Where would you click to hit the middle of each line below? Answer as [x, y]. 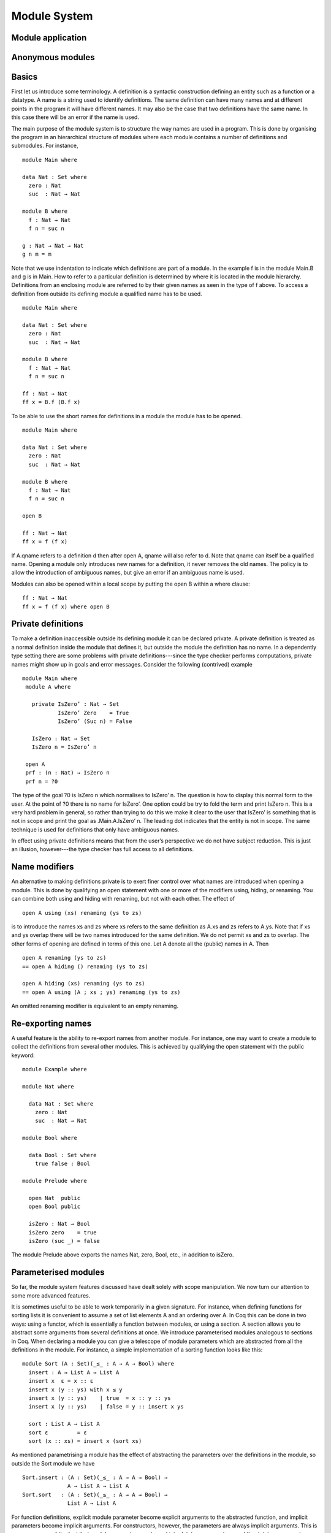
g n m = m [37, 254]
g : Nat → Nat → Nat [53, 246]
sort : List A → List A [64, 1424]
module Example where [55, 1069]
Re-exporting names [51, 1023]
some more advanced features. [51, 1295]
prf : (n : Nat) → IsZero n [67, 773]
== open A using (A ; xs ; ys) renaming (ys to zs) [101, 992]
